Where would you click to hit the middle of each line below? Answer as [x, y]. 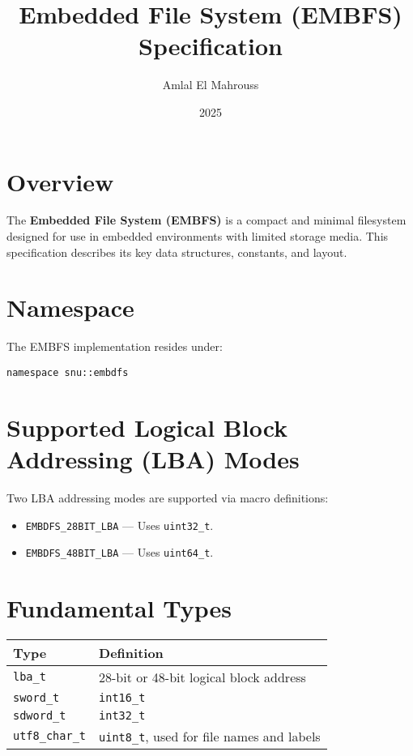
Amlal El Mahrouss [211, 85]
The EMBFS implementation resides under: [115, 346]
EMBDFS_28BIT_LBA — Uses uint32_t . [119, 525]
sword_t [36, 697]
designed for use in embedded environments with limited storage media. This [198, 236]
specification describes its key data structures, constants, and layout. [177, 252]
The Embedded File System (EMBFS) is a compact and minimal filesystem [206, 220]
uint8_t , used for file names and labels [210, 736]
